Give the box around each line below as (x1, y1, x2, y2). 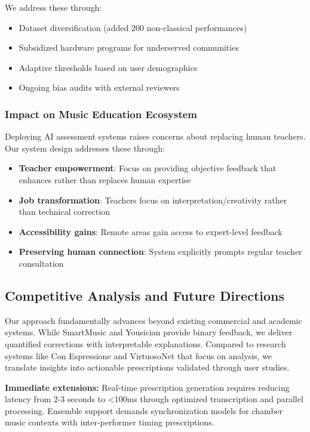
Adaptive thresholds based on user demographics (19, 61, 198, 73)
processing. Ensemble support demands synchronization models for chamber (5, 404, 283, 416)
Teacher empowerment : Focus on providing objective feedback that (19, 162, 277, 174)
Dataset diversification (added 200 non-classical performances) (19, 21, 247, 33)
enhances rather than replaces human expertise (19, 173, 191, 186)
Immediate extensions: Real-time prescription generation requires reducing (5, 381, 290, 393)
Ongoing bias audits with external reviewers (19, 81, 180, 94)
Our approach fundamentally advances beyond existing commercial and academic (5, 314, 302, 326)
